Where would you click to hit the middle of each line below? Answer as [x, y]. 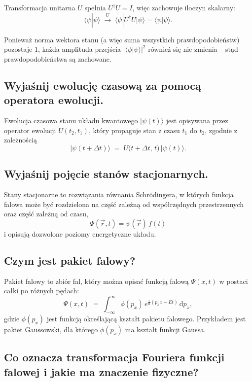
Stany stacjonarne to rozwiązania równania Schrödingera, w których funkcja [119, 194]
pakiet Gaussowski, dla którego [51, 330]
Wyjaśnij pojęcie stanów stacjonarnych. [106, 174]
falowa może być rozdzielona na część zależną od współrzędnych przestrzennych [124, 204]
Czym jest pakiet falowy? [70, 260]
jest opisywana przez [197, 120]
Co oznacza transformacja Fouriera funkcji [114, 357]
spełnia [95, 7]
